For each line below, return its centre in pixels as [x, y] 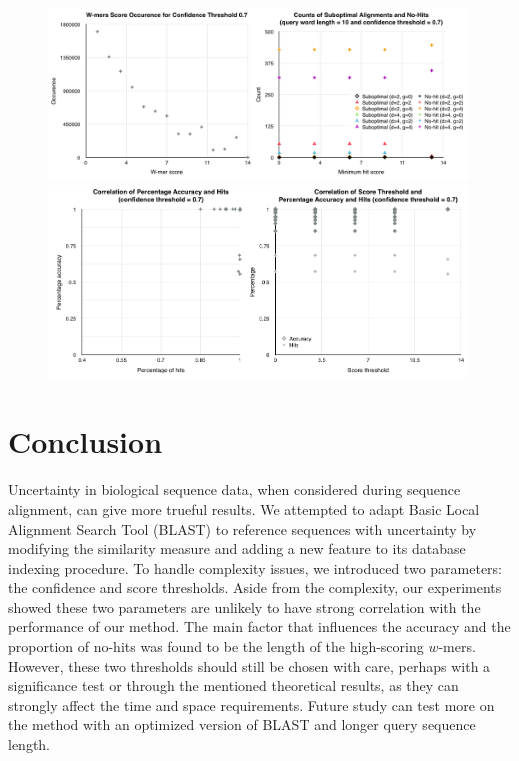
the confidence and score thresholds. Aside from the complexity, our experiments [255, 587]
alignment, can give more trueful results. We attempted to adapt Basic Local [244, 508]
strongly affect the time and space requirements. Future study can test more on [251, 704]
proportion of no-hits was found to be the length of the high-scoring [216, 646]
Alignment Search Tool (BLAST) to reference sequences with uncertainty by [242, 528]
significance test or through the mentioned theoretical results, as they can [233, 685]
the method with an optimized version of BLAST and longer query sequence [242, 724]
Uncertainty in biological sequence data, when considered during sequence [234, 489]
